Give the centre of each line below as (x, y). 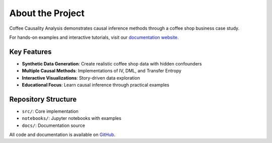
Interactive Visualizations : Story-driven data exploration (81, 78)
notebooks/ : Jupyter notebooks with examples (72, 118)
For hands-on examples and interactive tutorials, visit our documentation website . (94, 37)
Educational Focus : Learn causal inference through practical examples (96, 85)
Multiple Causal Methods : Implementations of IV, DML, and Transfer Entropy (101, 71)
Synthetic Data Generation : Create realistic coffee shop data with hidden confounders (112, 63)
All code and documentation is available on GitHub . (62, 135)
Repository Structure (43, 99)
